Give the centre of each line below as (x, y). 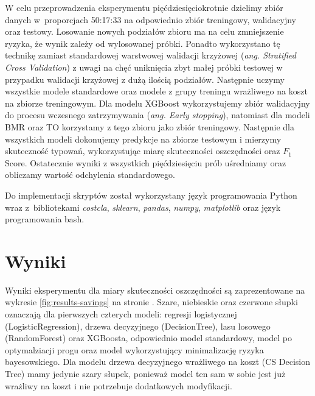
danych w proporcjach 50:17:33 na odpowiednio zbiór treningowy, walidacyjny (151, 19)
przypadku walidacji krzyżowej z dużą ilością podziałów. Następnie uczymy (145, 79)
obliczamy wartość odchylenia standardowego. (90, 175)
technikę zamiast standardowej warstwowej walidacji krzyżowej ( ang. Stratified (151, 55)
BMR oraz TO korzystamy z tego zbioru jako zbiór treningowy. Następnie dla (150, 126)
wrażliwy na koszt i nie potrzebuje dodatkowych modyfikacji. (119, 385)
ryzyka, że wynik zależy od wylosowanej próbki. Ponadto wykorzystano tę (143, 43)
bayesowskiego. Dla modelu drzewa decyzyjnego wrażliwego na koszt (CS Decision (157, 362)
